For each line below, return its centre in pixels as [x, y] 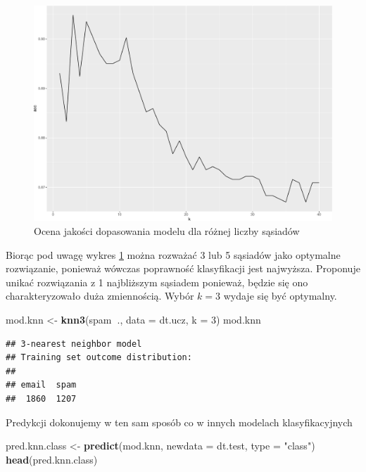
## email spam [41, 385]
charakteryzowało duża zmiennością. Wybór [100, 296]
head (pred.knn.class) [52, 459]
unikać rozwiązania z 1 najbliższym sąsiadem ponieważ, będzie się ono [157, 282]
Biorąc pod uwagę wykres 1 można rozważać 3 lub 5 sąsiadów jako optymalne [173, 254]
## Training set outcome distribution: [99, 358]
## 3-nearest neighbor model [74, 344]
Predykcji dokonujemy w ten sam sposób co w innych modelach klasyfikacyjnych [179, 422]
